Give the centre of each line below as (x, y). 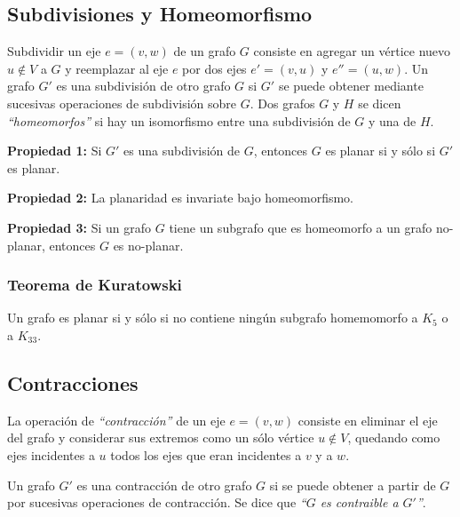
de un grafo (205, 51)
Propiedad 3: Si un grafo (79, 227)
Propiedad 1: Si (55, 151)
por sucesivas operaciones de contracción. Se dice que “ (157, 502)
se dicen (380, 103)
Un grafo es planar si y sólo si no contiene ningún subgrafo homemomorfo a (213, 318)
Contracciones (73, 382)
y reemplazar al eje (117, 68)
